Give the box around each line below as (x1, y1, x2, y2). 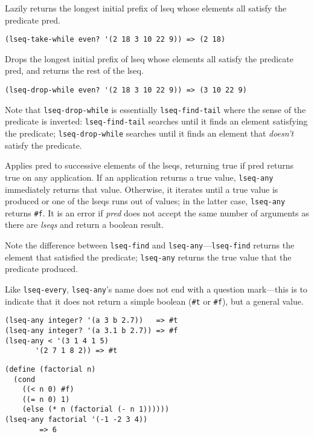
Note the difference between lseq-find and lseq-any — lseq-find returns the (5, 239, 295, 251)
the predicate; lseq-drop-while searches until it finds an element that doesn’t (5, 127, 294, 139)
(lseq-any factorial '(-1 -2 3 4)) (5, 415, 148, 424)
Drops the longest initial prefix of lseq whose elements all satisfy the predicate (5, 52, 293, 65)
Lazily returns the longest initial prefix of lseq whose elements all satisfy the (5, 2, 287, 14)
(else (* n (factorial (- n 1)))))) (22, 405, 170, 414)
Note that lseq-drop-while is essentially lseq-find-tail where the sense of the (5, 103, 306, 115)
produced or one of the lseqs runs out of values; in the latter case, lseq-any (5, 195, 286, 207)
